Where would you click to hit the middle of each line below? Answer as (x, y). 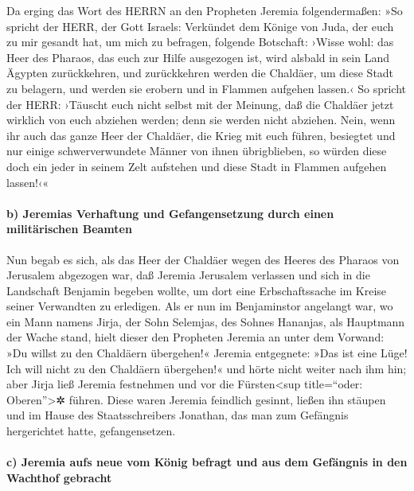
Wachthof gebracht (59, 477)
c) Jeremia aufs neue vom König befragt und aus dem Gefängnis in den (207, 462)
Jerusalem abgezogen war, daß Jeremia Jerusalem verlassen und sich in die (188, 275)
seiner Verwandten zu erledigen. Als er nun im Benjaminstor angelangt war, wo (200, 306)
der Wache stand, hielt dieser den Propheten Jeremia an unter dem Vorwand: (195, 337)
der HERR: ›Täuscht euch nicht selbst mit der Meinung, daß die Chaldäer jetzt (200, 104)
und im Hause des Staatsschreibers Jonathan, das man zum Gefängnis (178, 415)
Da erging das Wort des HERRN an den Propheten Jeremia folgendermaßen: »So (205, 10)
